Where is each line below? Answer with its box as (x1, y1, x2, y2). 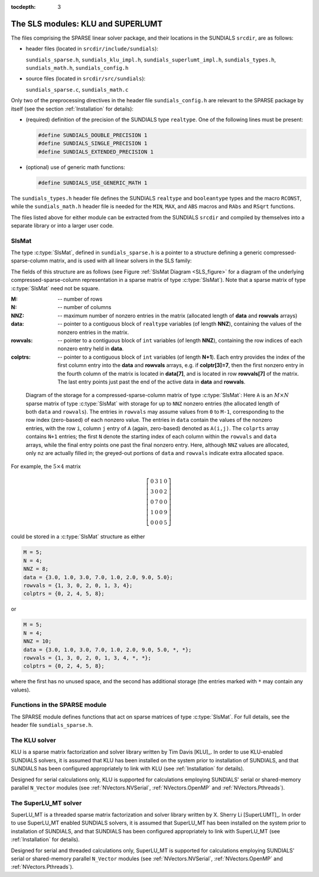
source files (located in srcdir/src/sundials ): (25, 75, 146, 82)
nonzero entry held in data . (57, 345, 124, 352)
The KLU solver (11, 736, 56, 744)
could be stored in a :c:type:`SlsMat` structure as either (11, 533, 145, 540)
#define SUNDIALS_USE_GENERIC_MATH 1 (38, 179, 148, 186)
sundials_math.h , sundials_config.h (25, 64, 129, 72)
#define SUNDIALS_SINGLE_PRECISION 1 (38, 140, 148, 147)
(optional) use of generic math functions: (25, 163, 125, 171)
